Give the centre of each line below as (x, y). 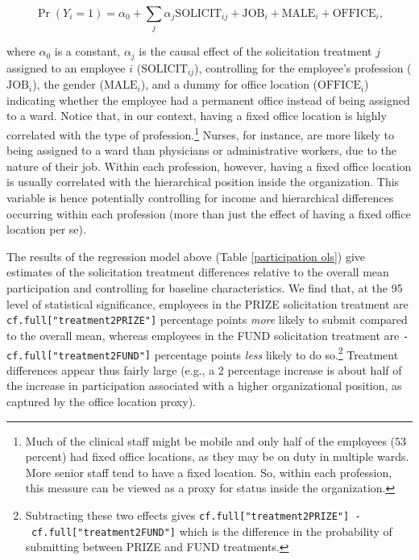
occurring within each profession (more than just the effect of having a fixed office (209, 213)
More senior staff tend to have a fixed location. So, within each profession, (209, 472)
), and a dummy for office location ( (229, 84)
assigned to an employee (66, 67)
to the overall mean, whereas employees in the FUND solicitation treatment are (203, 335)
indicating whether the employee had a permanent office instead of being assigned (208, 100)
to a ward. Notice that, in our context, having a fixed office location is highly (197, 116)
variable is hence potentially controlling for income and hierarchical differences (200, 198)
